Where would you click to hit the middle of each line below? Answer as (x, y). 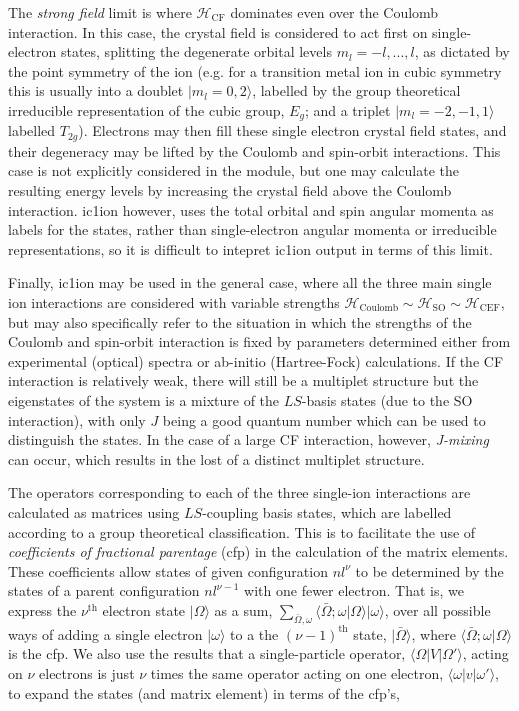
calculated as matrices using (94, 511)
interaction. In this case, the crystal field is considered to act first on (218, 31)
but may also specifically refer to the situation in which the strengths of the (240, 321)
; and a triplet (347, 109)
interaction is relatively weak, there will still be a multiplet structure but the (243, 380)
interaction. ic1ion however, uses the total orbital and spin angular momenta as (251, 209)
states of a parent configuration (104, 590)
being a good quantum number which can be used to (324, 419)
